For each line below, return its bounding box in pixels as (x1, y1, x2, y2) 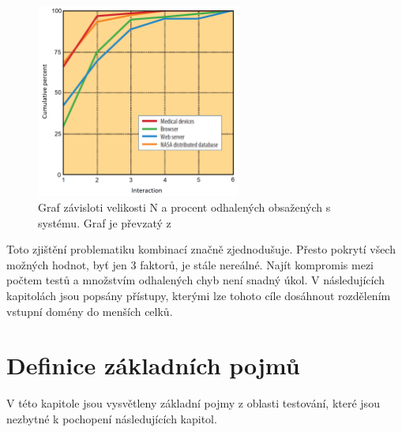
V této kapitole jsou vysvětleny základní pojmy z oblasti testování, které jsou (6, 395, 380, 411)
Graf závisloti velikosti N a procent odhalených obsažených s (38, 199, 331, 216)
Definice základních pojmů (6, 349, 300, 381)
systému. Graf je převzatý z (38, 214, 171, 231)
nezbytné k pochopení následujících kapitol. (6, 410, 217, 426)
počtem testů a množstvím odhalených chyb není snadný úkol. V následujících (6, 272, 385, 288)
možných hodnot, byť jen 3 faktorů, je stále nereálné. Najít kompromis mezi (6, 256, 374, 272)
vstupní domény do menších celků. (6, 302, 173, 319)
